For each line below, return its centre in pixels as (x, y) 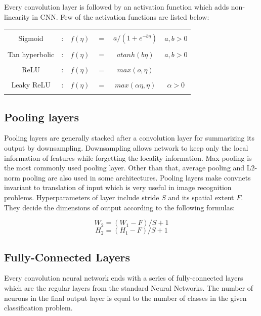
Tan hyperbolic (31, 54)
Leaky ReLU (31, 84)
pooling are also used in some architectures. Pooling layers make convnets (137, 177)
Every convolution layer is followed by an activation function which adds (117, 7)
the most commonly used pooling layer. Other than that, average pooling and (124, 168)
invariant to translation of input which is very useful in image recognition (118, 187)
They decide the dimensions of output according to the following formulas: (120, 207)
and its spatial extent (201, 197)
